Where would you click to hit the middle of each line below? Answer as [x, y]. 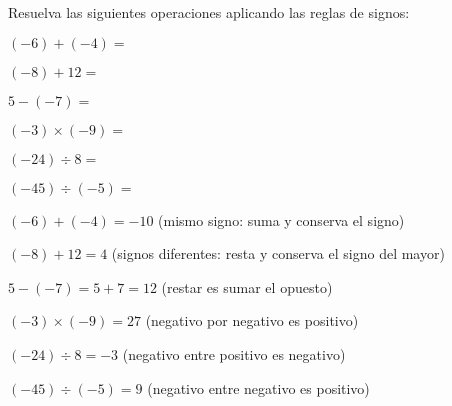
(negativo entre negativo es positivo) [258, 387]
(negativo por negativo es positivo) [252, 320]
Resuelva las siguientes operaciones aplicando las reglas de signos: [209, 12]
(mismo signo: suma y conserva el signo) [281, 219]
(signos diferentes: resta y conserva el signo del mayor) [278, 253]
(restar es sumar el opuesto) [247, 286]
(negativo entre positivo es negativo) [234, 353]
